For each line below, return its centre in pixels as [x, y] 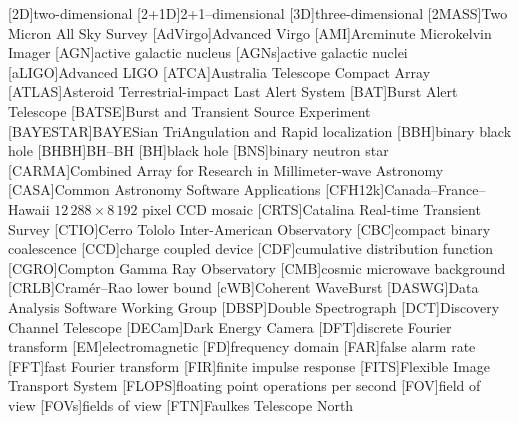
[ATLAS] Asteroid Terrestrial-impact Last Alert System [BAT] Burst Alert [233, 91]
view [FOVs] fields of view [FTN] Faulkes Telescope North [181, 404]
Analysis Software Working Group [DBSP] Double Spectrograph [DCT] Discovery [254, 306]
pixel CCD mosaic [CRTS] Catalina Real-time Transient [311, 208]
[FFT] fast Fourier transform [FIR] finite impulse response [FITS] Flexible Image [249, 365]
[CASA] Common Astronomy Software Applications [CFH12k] [196, 189]
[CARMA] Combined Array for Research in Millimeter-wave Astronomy [226, 169]
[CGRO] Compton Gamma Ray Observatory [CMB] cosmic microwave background [257, 267]
